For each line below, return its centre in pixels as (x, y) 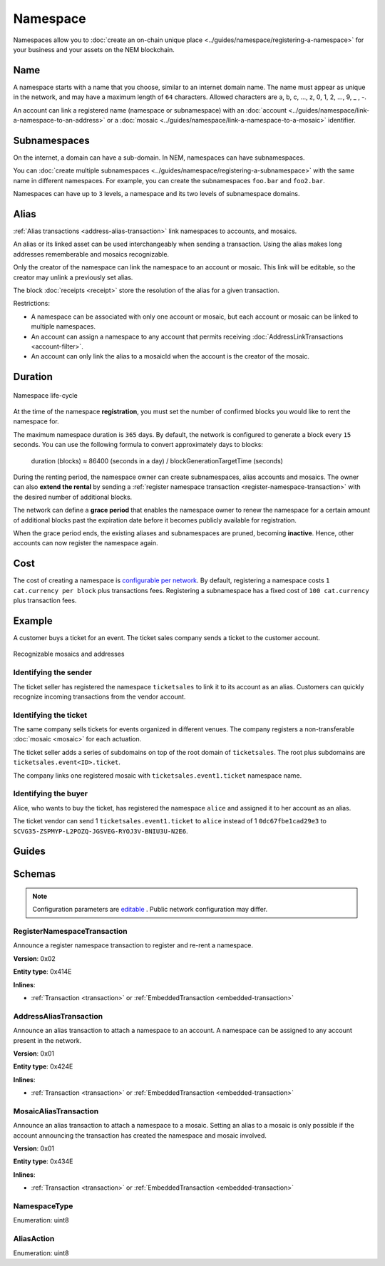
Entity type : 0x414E (42, 972)
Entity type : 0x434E (43, 1161)
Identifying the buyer (51, 793)
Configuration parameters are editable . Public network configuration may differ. (150, 910)
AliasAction (34, 1239)
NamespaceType (43, 1206)
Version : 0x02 (35, 958)
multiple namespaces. (63, 326)
